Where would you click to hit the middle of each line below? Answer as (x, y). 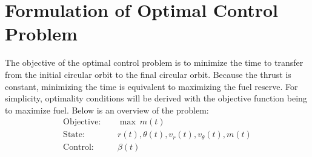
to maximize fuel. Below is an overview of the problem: (107, 110)
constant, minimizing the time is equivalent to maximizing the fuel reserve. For (151, 86)
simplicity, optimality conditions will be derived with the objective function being (156, 98)
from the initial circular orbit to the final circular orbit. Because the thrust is (148, 74)
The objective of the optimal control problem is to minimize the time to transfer (154, 62)
